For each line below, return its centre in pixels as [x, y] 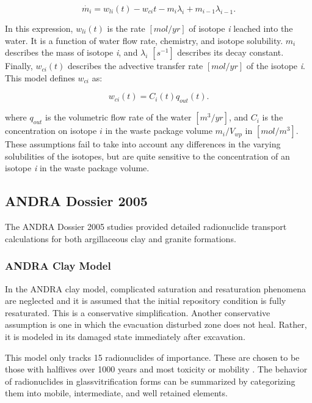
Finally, [19, 66]
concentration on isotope [51, 131]
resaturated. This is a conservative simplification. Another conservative [138, 312]
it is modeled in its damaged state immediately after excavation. [125, 336]
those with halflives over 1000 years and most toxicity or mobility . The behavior [156, 369]
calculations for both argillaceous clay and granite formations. [121, 238]
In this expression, [39, 28]
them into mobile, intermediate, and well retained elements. [116, 393]
